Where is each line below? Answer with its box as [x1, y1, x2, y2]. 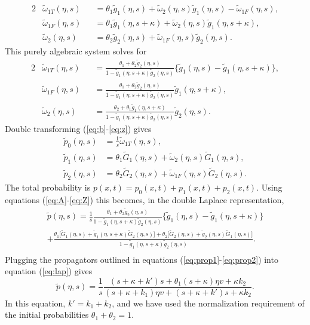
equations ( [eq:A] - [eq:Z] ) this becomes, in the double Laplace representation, [5, 193, 284, 206]
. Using [256, 180, 283, 193]
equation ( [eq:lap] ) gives [5, 265, 93, 277]
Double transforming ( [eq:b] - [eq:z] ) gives [5, 122, 152, 134]
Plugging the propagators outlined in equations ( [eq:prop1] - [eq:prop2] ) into [5, 253, 278, 265]
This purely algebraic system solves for [5, 45, 147, 57]
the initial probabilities [5, 308, 89, 321]
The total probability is [5, 180, 91, 193]
